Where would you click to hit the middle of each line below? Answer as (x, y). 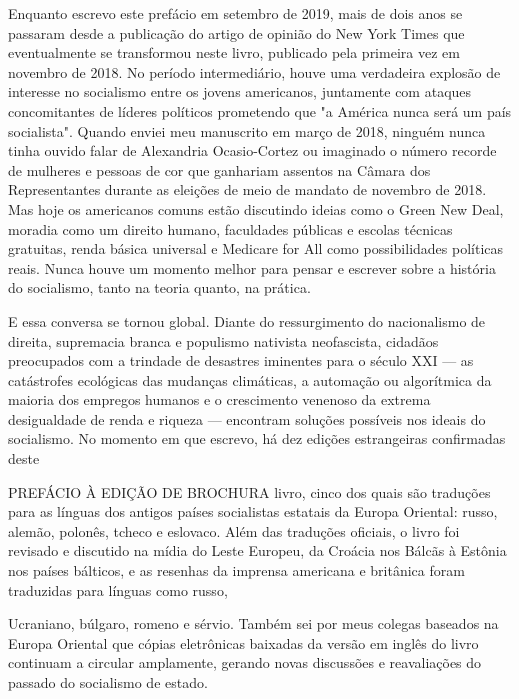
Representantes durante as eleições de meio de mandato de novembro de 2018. (247, 189)
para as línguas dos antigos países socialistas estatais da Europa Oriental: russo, (253, 511)
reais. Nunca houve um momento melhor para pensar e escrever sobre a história (252, 267)
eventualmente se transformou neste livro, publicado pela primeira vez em (234, 52)
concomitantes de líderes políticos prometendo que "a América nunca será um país (260, 110)
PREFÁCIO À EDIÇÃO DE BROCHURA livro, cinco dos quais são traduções (249, 491)
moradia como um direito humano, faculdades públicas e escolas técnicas (230, 228)
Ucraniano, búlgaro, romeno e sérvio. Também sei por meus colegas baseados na (253, 623)
